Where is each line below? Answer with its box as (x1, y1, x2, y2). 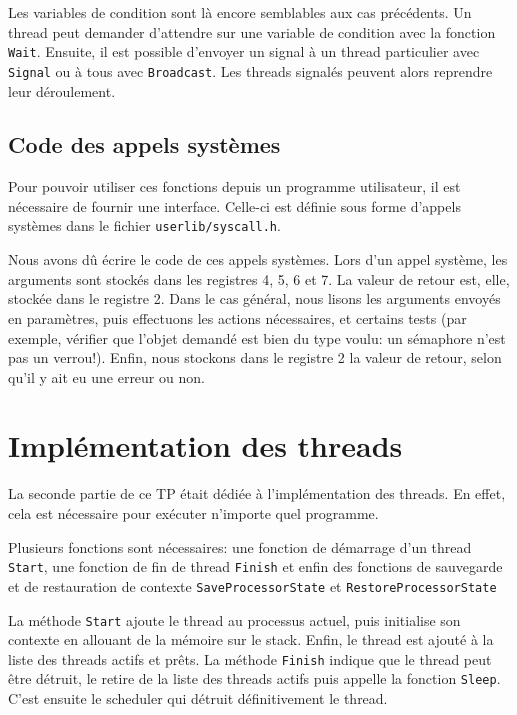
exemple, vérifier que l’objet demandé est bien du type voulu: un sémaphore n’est (8, 327, 506, 348)
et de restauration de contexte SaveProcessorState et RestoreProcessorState (8, 575, 497, 596)
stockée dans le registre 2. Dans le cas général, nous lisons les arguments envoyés (8, 288, 501, 309)
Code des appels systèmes (8, 129, 281, 160)
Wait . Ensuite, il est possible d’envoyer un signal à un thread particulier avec (8, 41, 480, 62)
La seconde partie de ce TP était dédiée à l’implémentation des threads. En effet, (8, 483, 506, 504)
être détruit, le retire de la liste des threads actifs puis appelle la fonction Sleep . (8, 668, 501, 689)
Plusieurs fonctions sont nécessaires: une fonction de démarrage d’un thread (8, 536, 472, 557)
